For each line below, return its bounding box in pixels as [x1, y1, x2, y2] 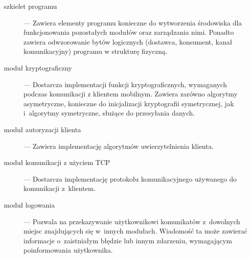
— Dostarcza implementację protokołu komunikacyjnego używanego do [23, 173, 237, 184]
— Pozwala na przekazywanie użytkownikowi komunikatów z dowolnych [23, 216, 240, 226]
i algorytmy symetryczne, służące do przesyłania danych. [23, 108, 195, 118]
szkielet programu [4, 1, 57, 11]
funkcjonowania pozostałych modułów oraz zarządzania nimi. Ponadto [23, 27, 234, 37]
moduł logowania [4, 199, 55, 210]
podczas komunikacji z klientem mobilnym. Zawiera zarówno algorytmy [23, 89, 238, 99]
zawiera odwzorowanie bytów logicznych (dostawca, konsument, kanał [23, 36, 232, 47]
